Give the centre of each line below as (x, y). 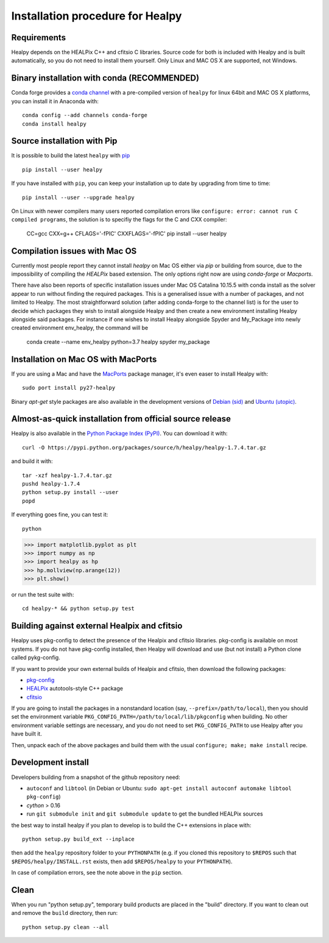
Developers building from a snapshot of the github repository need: (96, 777)
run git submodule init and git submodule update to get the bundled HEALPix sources (145, 814)
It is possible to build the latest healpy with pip (71, 156)
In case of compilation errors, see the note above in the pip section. (97, 873)
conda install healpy (54, 124)
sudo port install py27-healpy (69, 388)
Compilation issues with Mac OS (74, 251)
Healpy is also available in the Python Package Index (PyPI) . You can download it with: (119, 434)
